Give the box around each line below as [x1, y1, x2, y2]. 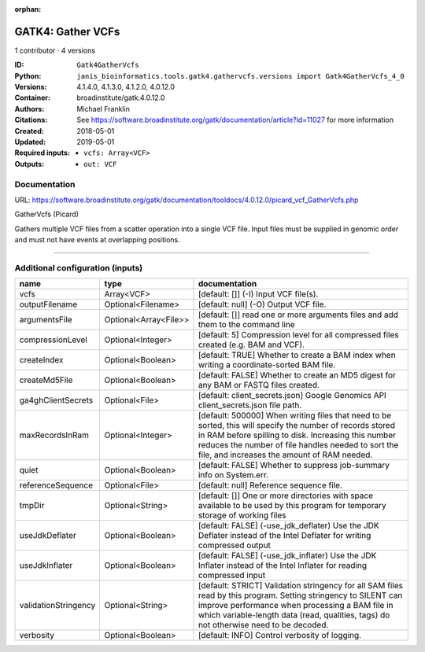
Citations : [14, 115, 48, 125]
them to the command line [198, 319, 295, 330]
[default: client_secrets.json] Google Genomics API [198, 390, 387, 401]
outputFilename [19, 299, 78, 310]
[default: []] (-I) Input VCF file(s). [198, 289, 319, 300]
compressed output [198, 540, 272, 551]
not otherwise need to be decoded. [198, 620, 329, 631]
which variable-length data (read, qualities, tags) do [198, 610, 390, 621]
